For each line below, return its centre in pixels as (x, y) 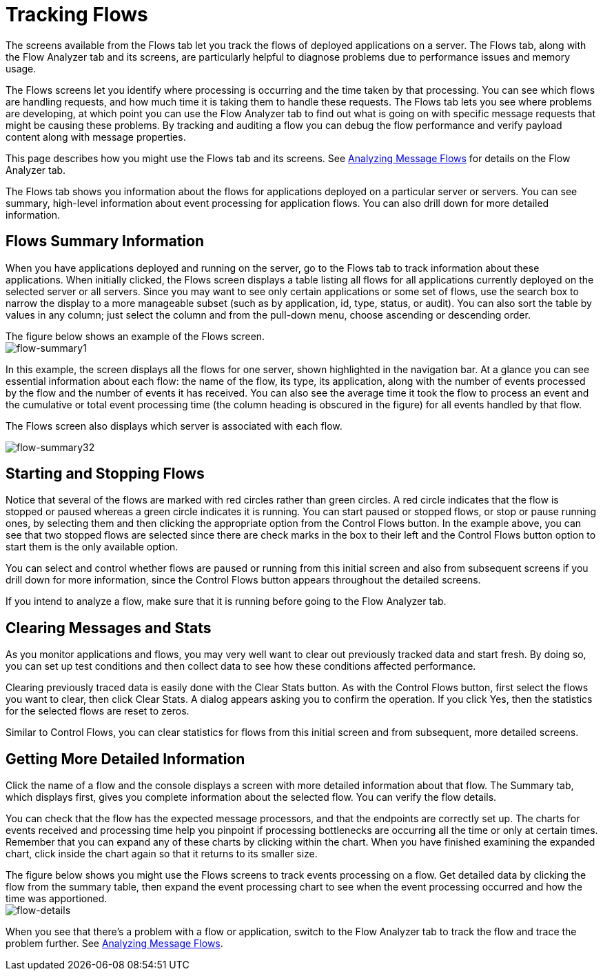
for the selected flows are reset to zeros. (98, 711)
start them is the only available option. (92, 547)
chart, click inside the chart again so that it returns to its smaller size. (162, 854)
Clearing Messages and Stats (109, 628)
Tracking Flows (77, 14)
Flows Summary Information (105, 241)
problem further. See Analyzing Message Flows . (114, 944)
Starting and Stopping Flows (105, 474)
